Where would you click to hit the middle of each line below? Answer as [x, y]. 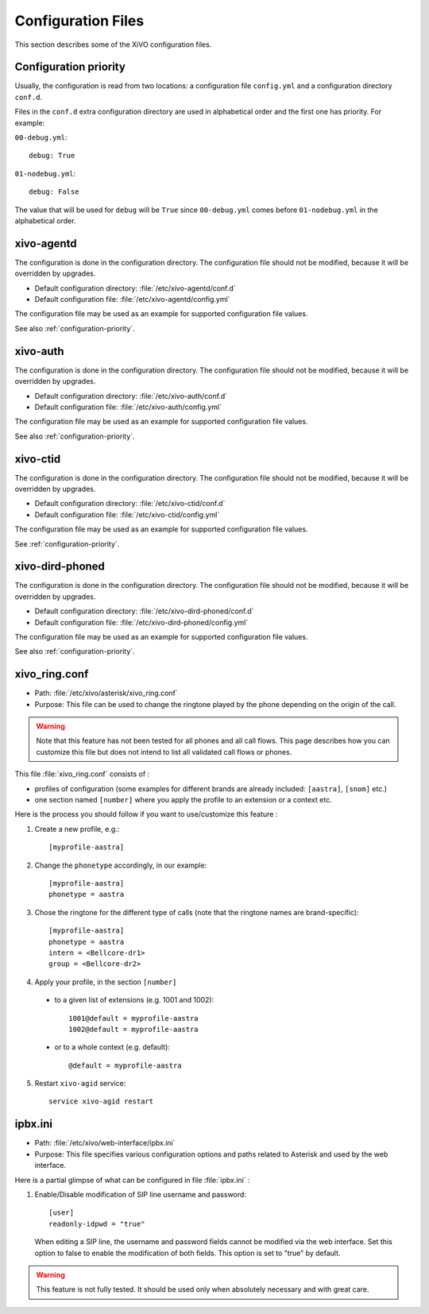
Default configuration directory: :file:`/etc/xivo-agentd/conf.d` [135, 288]
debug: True [52, 156]
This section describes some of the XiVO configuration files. [113, 44]
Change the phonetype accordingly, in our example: [121, 865]
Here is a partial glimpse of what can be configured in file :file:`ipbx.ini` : [132, 1180]
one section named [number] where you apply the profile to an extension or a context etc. [184, 800]
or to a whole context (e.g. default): [112, 1047]
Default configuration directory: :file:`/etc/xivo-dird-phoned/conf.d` [144, 611]
